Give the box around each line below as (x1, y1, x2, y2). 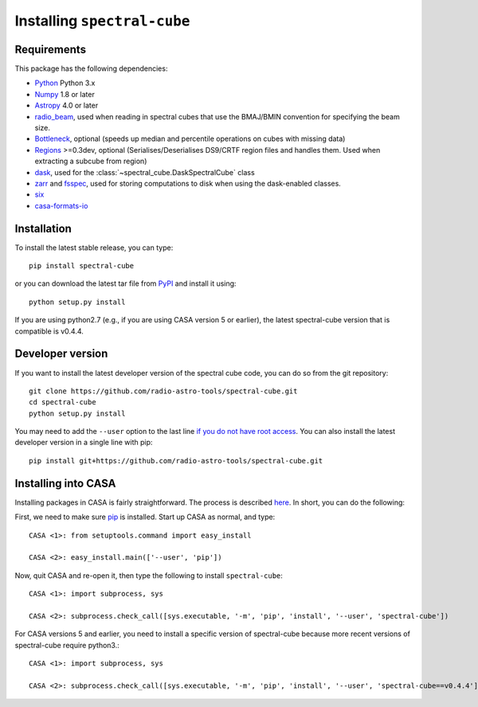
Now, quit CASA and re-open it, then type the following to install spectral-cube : (14, 570, 283, 580)
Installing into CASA (14, 476, 116, 490)
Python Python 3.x (34, 78, 96, 88)
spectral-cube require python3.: (14, 640, 119, 650)
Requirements (14, 42, 87, 56)
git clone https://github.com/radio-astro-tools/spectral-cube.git (29, 386, 298, 396)
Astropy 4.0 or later (34, 100, 99, 111)
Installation (14, 221, 72, 235)
